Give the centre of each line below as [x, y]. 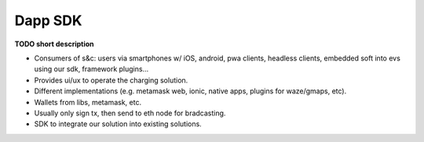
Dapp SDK [48, 20]
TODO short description [54, 44]
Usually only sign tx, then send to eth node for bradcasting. [130, 113]
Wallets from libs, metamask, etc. [88, 102]
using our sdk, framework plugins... [91, 69]
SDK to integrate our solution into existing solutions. [118, 124]
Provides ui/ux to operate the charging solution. [111, 80]
